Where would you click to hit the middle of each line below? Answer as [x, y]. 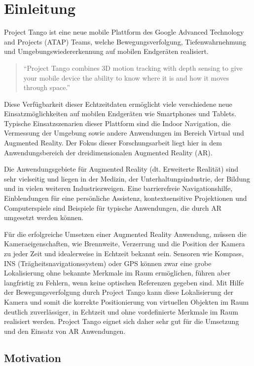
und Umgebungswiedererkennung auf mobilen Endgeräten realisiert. [106, 51]
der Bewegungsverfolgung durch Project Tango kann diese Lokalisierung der [119, 292]
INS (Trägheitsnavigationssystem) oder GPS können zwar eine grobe [108, 263]
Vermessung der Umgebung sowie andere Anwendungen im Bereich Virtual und [124, 133]
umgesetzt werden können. [44, 217]
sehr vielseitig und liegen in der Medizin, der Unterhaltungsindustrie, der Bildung [127, 178]
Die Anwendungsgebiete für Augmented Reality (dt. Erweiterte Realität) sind [121, 169]
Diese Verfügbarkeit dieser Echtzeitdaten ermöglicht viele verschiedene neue [118, 104]
